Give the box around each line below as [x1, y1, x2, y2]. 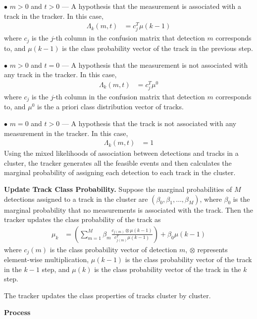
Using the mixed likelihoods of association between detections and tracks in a [4, 148, 239, 158]
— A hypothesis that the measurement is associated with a [61, 1, 242, 11]
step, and [42, 264, 70, 274]
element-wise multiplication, [4, 254, 89, 265]
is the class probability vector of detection [50, 244, 177, 254]
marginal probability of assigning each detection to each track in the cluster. [4, 167, 236, 178]
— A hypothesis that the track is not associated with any [61, 118, 237, 128]
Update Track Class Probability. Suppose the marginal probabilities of [4, 184, 232, 194]
